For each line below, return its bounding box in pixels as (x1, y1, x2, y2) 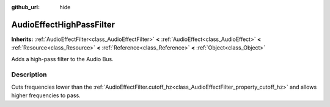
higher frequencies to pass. (11, 92, 81, 99)
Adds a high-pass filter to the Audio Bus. (11, 55, 114, 62)
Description (11, 70, 47, 79)
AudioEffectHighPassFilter (11, 19, 116, 30)
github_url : (11, 4, 40, 10)
